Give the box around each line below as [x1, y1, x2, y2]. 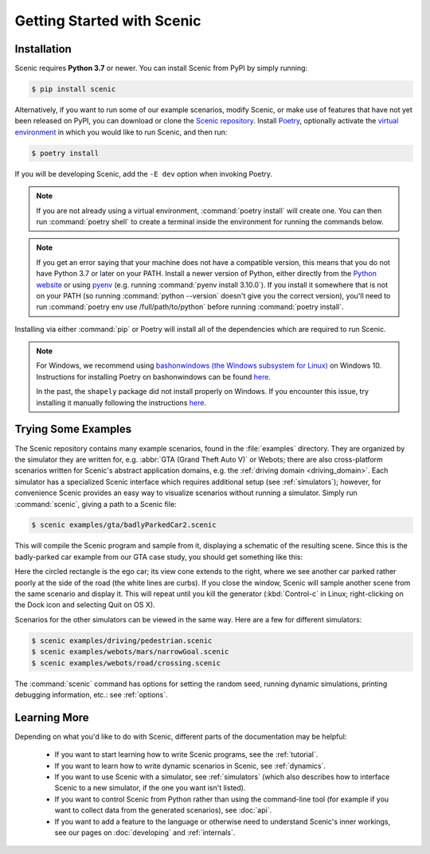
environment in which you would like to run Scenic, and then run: [14, 127, 228, 137]
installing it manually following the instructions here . [36, 398, 207, 408]
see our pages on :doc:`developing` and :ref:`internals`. [54, 828, 236, 837]
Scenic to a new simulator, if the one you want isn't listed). [54, 783, 246, 793]
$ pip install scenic [31, 84, 116, 94]
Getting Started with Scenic [14, 12, 201, 29]
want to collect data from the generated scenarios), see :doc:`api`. [54, 805, 272, 815]
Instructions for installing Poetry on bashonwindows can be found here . [36, 372, 271, 381]
